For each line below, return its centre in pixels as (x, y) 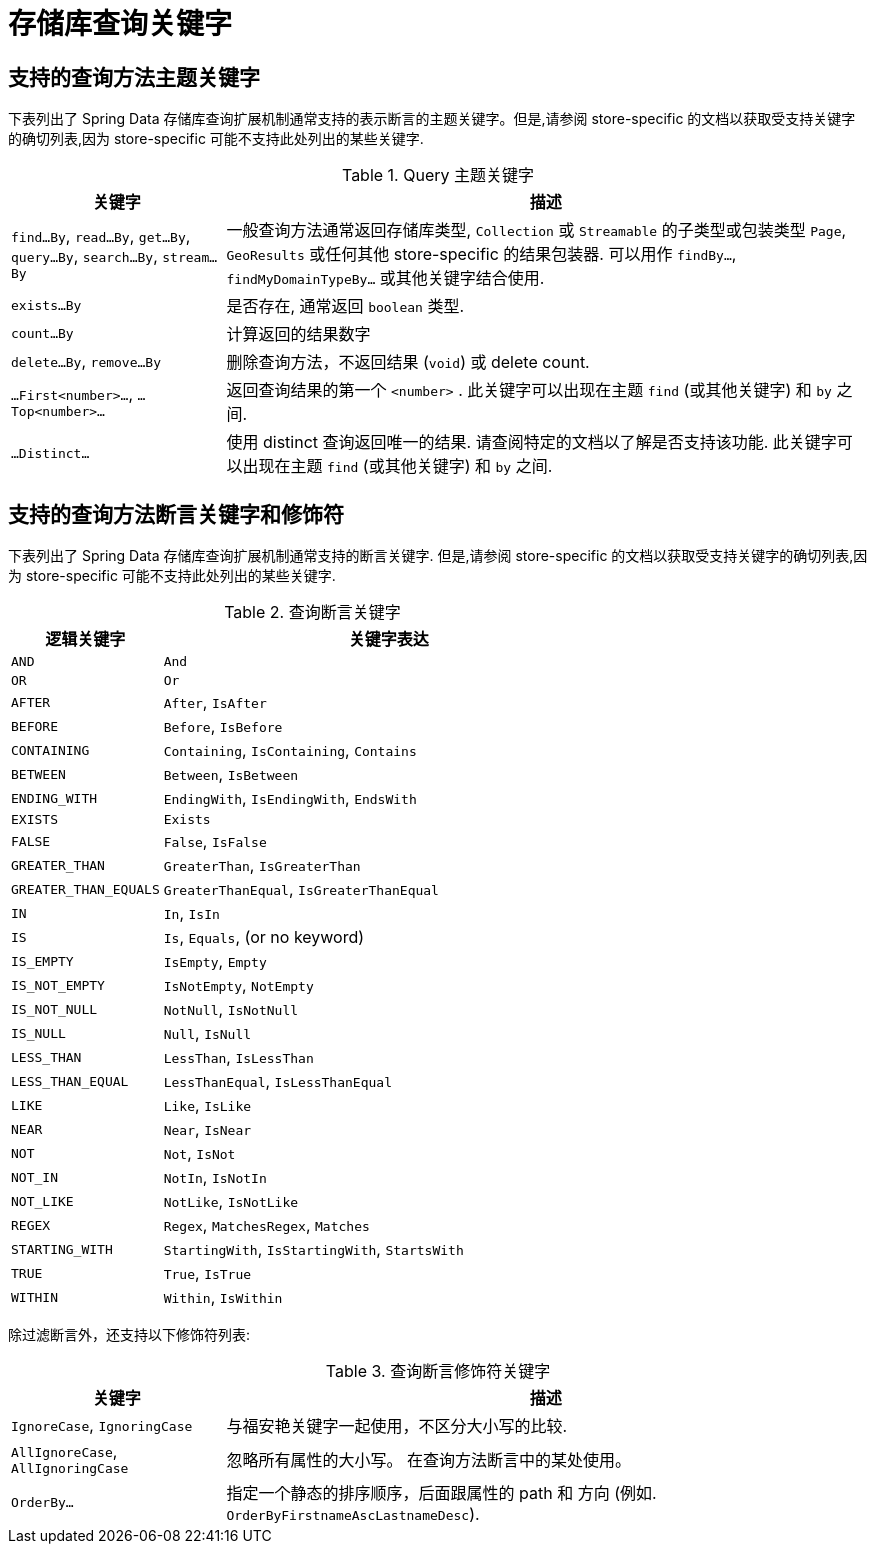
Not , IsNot (199, 1153)
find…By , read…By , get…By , (101, 235)
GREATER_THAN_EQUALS (85, 889)
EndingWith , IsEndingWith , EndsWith (290, 798)
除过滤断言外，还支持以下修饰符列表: (129, 1335)
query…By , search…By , (84, 255)
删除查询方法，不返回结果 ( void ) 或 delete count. (408, 362)
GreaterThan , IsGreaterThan (262, 865)
